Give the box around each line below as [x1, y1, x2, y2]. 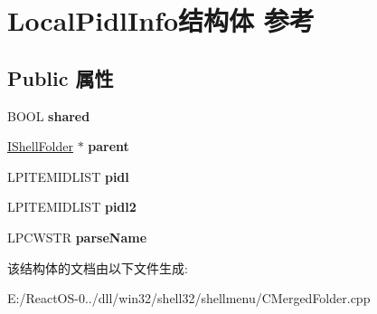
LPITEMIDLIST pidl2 [7, 197, 137, 216]
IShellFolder [7, 137, 73, 156]
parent [88, 137, 129, 156]
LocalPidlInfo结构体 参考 [7, 2, 315, 39]
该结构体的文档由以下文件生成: [7, 258, 188, 277]
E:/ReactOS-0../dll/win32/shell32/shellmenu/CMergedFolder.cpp [7, 289, 371, 308]
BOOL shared [7, 106, 90, 125]
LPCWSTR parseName [7, 227, 147, 246]
